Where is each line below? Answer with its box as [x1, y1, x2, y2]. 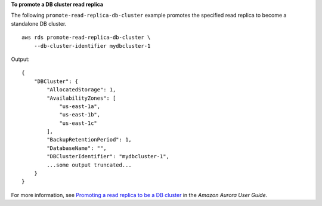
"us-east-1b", [59, 111, 101, 118]
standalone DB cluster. [11, 20, 67, 27]
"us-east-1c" [59, 119, 98, 127]
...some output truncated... [47, 161, 132, 168]
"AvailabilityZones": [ [47, 94, 116, 102]
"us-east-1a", [59, 103, 101, 110]
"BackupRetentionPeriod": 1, [47, 136, 132, 143]
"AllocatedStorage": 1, [47, 87, 116, 93]
